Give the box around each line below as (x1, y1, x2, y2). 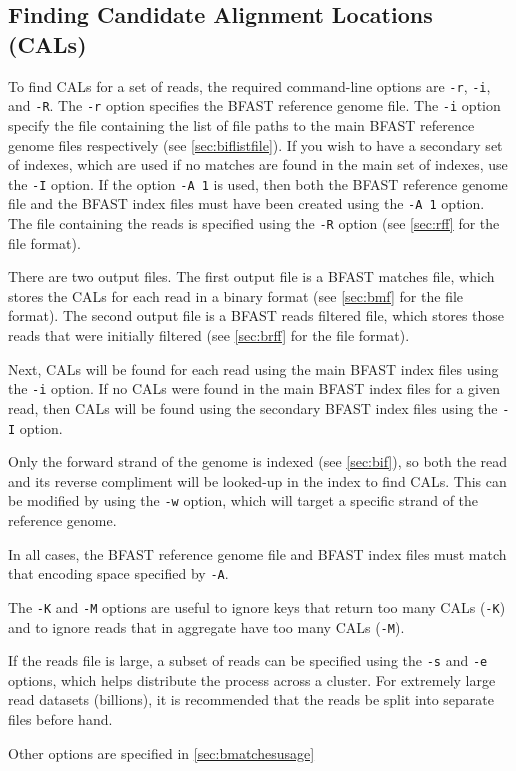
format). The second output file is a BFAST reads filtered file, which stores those (8, 305, 505, 326)
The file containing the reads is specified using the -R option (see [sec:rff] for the (8, 213, 500, 233)
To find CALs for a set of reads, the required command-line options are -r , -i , (8, 75, 491, 96)
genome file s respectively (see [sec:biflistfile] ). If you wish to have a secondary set (8, 134, 503, 155)
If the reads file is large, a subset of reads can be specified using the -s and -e (8, 650, 488, 671)
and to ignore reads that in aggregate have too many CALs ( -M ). (8, 616, 405, 637)
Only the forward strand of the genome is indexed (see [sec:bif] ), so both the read (8, 451, 508, 472)
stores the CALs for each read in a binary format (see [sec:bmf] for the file (8, 285, 464, 306)
